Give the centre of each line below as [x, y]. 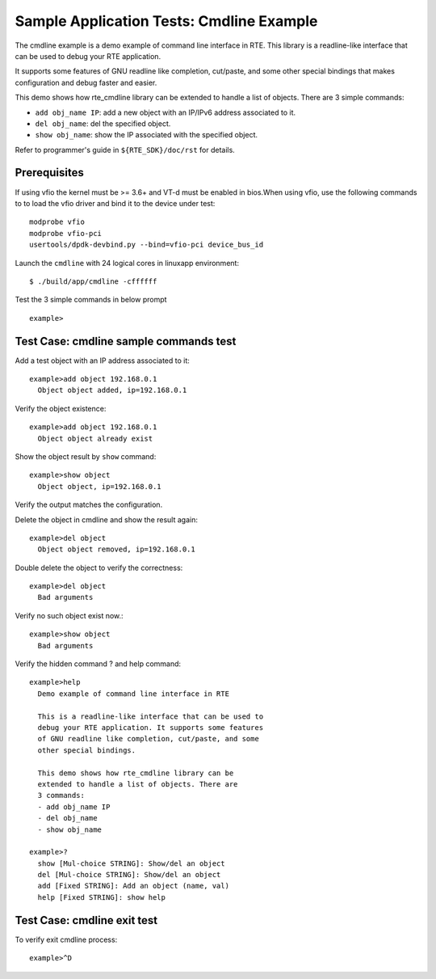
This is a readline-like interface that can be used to [151, 716]
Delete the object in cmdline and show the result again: [106, 519]
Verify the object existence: [61, 408]
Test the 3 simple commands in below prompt [91, 300]
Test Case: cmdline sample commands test [126, 341]
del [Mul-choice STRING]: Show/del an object [129, 875]
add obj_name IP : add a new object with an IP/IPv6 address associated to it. [166, 112]
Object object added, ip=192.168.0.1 [112, 390]
